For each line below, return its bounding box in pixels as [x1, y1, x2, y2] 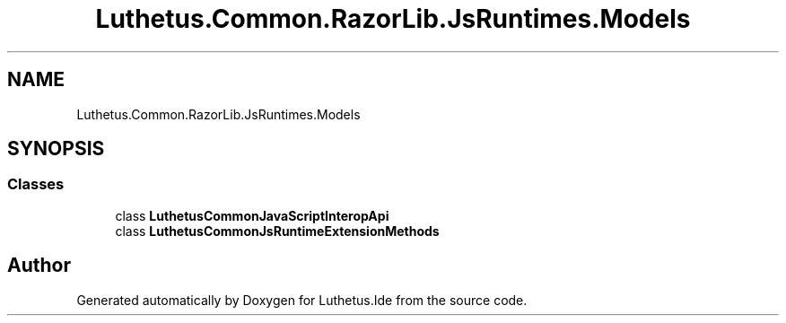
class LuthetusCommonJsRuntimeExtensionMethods [115, 223, 440, 239]
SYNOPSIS [7, 137, 105, 161]
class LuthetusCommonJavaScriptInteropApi [115, 207, 389, 223]
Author [7, 254, 71, 277]
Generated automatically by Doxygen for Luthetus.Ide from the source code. [76, 292, 528, 308]
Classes [7, 175, 65, 194]
